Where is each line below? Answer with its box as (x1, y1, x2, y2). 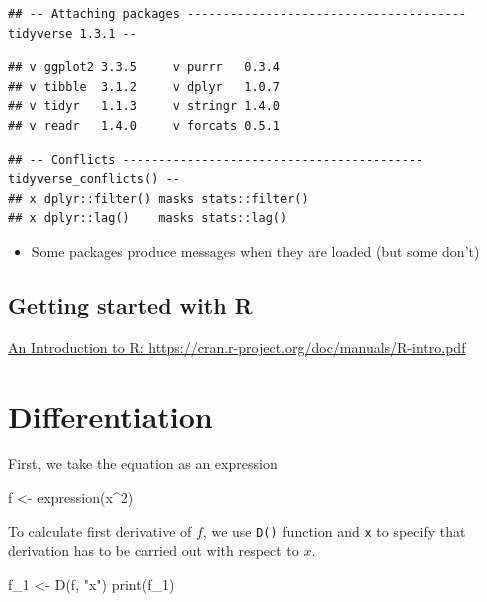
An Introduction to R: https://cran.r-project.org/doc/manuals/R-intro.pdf (8, 336, 466, 357)
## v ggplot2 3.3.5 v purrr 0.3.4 (8, 60, 281, 75)
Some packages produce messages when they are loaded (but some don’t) (31, 240, 480, 261)
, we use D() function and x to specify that (202, 520, 466, 541)
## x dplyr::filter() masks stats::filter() (8, 191, 309, 206)
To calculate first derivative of (8, 520, 192, 541)
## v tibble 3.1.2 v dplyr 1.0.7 (8, 79, 281, 94)
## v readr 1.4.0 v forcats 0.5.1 (8, 118, 281, 133)
